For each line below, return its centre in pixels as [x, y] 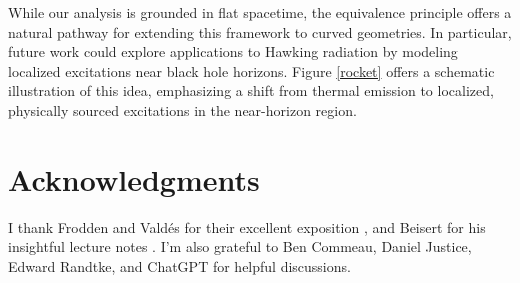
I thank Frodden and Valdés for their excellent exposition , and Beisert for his [247, 226]
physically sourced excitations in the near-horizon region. [182, 109]
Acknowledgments [134, 178]
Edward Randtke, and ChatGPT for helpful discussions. [179, 265]
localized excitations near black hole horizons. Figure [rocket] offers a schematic [251, 70]
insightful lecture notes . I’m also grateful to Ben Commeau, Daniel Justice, [240, 246]
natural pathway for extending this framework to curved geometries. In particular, [260, 31]
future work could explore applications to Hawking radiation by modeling [233, 51]
